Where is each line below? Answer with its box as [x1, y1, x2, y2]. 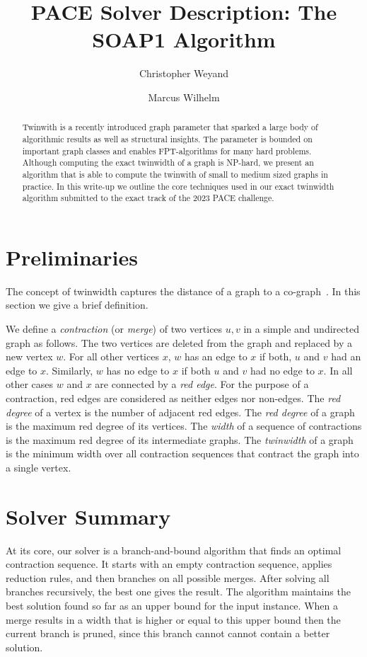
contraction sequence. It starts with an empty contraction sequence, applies [6, 556, 332, 571]
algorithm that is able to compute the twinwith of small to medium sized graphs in [22, 168, 328, 180]
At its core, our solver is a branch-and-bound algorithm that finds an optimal [6, 542, 342, 557]
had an [331, 349, 361, 364]
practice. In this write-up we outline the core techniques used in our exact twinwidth [22, 180, 334, 192]
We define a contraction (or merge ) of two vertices [6, 321, 223, 336]
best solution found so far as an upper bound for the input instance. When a [6, 598, 338, 613]
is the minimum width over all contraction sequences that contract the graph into [6, 446, 359, 461]
